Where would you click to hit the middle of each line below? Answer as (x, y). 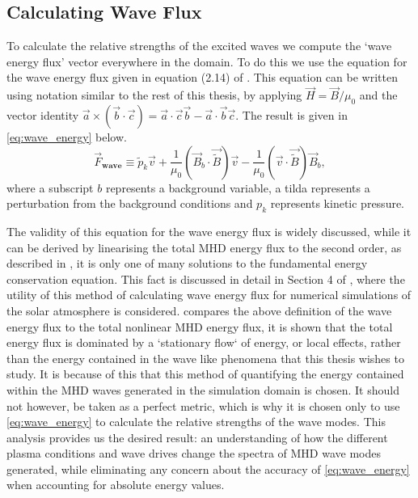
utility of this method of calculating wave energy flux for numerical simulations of (209, 295)
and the (378, 95)
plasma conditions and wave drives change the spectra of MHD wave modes (194, 453)
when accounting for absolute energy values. (116, 485)
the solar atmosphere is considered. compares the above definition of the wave (199, 310)
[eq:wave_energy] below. (67, 137)
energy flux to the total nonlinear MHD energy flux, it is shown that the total (200, 326)
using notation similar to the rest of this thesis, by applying (154, 95)
